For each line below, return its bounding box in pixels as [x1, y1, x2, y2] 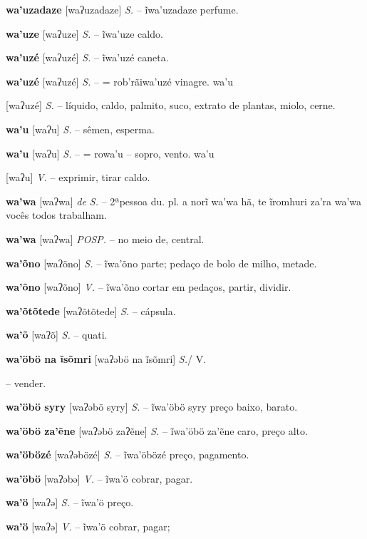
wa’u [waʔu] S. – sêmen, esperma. [6, 121, 155, 136]
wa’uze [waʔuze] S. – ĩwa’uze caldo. [6, 26, 163, 41]
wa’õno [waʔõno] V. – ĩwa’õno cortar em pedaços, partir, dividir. [6, 279, 291, 294]
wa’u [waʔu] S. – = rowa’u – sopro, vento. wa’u [6, 145, 214, 160]
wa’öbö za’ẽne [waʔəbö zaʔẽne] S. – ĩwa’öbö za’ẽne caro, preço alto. [6, 423, 308, 438]
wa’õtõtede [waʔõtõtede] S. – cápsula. [6, 303, 176, 318]
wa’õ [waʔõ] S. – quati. [6, 327, 108, 342]
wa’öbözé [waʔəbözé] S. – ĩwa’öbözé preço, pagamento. [6, 447, 249, 462]
